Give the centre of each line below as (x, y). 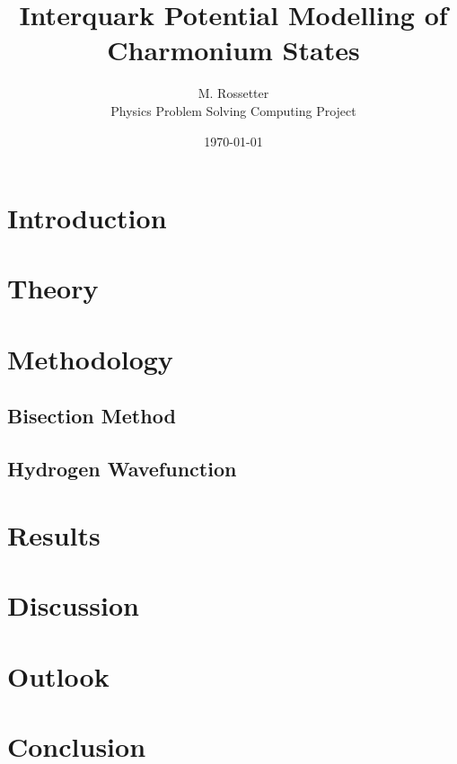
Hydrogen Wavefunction (122, 469)
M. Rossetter (233, 93)
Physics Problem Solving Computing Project (233, 110)
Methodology (90, 358)
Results (54, 534)
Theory (53, 288)
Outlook (58, 675)
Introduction (87, 218)
